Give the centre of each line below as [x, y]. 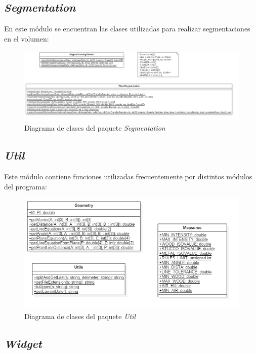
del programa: [26, 186]
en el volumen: [27, 38]
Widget [23, 344]
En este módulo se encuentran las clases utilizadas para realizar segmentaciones [127, 29]
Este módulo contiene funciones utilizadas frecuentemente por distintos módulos [128, 176]
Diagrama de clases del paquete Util [80, 316]
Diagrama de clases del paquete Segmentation [95, 128]
